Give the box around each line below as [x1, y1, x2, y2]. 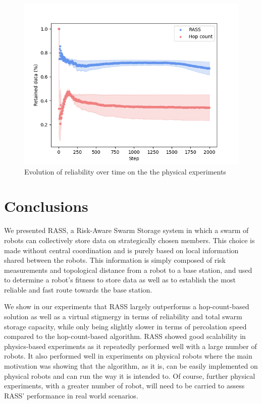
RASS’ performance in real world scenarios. [4, 390, 138, 400]
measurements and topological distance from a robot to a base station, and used [4, 264, 252, 275]
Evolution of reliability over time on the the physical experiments [24, 166, 226, 177]
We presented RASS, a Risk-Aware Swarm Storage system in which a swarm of [4, 225, 249, 236]
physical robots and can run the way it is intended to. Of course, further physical [4, 370, 255, 381]
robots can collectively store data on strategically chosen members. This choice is [4, 235, 255, 245]
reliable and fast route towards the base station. [4, 284, 152, 295]
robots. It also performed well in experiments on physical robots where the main [4, 351, 252, 361]
